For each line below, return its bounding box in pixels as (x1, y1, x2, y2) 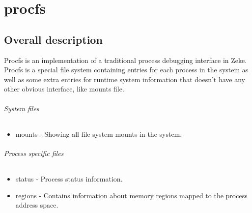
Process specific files (4, 148, 64, 158)
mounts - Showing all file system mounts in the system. (15, 128, 182, 139)
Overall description (4, 31, 103, 47)
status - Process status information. (15, 174, 123, 184)
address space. (15, 200, 58, 210)
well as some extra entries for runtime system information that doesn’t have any (4, 74, 246, 84)
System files (4, 103, 39, 113)
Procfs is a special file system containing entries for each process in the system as (4, 64, 249, 75)
